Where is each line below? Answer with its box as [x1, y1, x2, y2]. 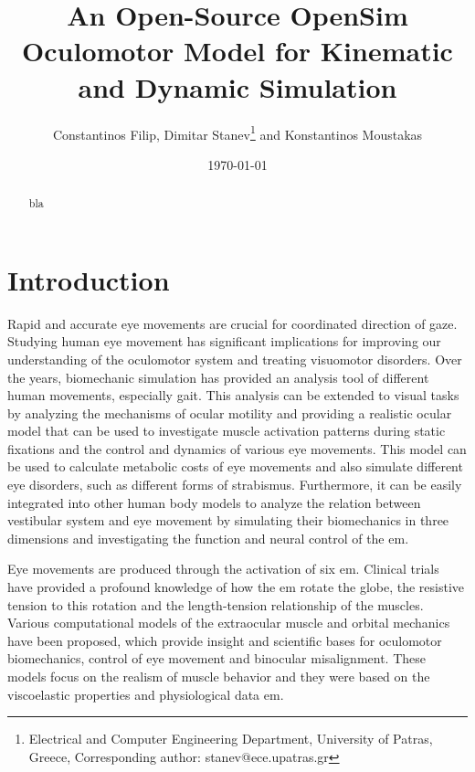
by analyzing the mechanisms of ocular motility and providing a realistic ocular [7, 403, 452, 422]
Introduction [7, 260, 170, 298]
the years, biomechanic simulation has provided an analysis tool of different [7, 367, 429, 386]
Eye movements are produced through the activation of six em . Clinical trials [7, 559, 439, 578]
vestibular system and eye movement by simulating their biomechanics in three [7, 511, 449, 530]
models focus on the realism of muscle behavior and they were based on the [7, 667, 430, 686]
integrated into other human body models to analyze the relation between [7, 492, 421, 512]
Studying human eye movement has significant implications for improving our [7, 332, 441, 351]
